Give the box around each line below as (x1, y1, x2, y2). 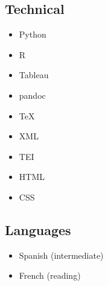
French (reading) (19, 269, 81, 282)
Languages (5, 220, 71, 239)
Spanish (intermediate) (19, 248, 104, 261)
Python (19, 28, 46, 41)
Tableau (19, 68, 49, 81)
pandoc (19, 88, 46, 101)
